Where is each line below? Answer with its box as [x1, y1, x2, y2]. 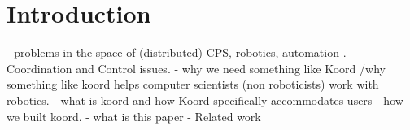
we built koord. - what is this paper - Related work [7, 107, 261, 124]
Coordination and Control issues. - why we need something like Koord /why [7, 59, 386, 76]
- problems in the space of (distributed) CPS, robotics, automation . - [7, 44, 354, 61]
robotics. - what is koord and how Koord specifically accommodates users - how [7, 91, 403, 108]
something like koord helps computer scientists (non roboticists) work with [7, 76, 379, 93]
